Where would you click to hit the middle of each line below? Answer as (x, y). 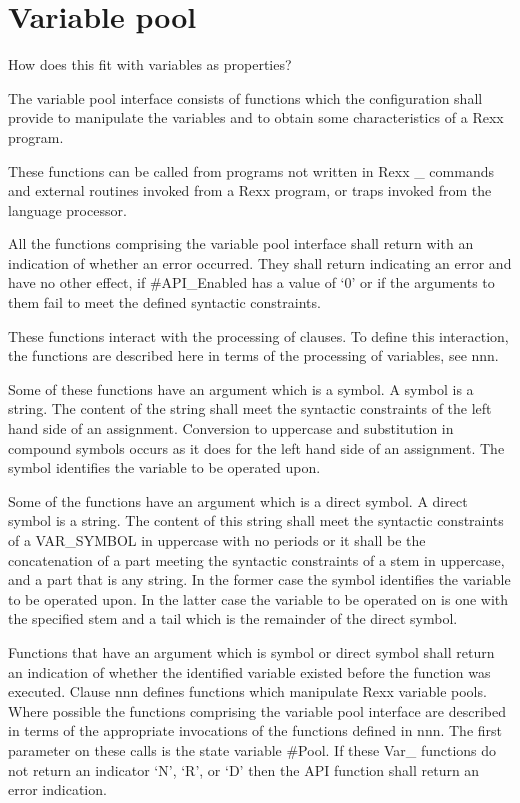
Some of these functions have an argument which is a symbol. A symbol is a (241, 388)
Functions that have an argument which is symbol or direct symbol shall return (251, 651)
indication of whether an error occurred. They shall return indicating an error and (260, 262)
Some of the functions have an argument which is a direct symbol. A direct (238, 500)
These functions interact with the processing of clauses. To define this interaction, (258, 335)
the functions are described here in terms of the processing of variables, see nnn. (253, 355)
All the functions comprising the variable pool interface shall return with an (241, 243)
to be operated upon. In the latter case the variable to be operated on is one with (258, 598)
